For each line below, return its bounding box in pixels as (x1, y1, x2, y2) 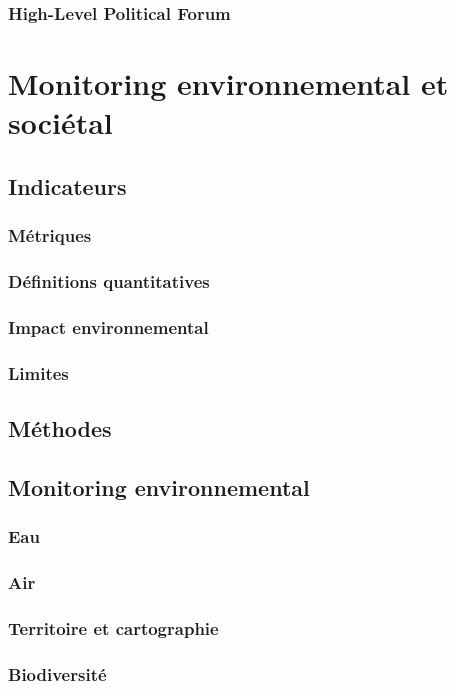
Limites (8, 360, 69, 385)
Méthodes (8, 412, 112, 443)
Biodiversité (8, 661, 107, 686)
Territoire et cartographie (8, 615, 219, 640)
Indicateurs (8, 170, 127, 201)
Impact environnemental (8, 314, 209, 339)
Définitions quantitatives (8, 268, 210, 293)
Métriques (8, 223, 92, 248)
